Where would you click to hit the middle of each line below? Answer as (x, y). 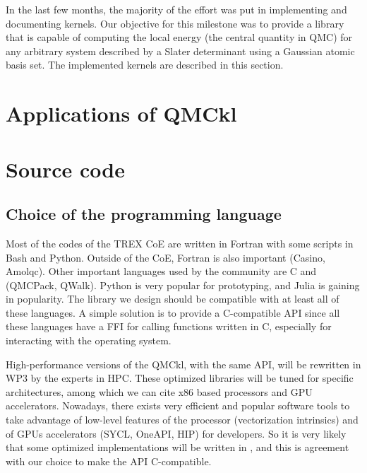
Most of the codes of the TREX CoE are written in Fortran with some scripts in (180, 243)
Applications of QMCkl (121, 113)
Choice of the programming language (144, 214)
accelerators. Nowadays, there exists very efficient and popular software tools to (178, 405)
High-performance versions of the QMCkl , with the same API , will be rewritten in (183, 364)
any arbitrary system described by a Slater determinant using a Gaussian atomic (180, 51)
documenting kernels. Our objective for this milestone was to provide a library (175, 23)
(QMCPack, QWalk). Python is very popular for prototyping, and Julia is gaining (183, 285)
